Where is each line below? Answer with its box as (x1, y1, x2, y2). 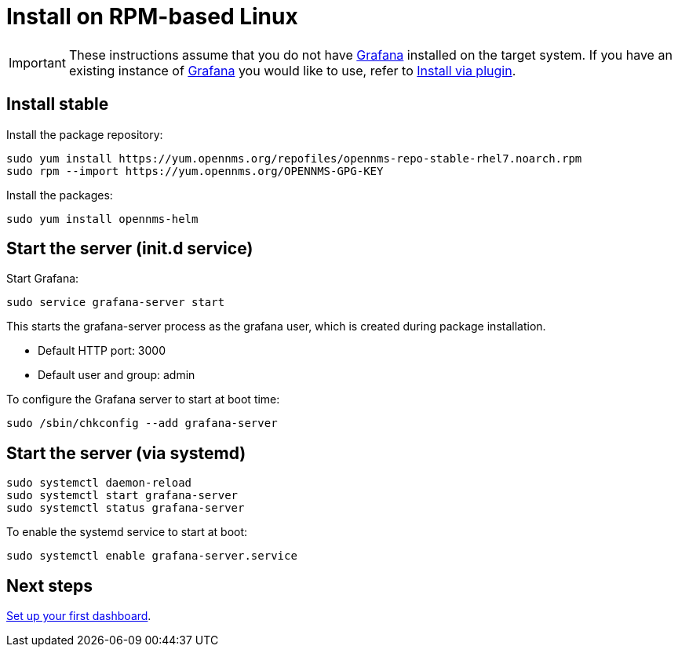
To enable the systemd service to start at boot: (6, 525, 248, 539)
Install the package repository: (6, 127, 163, 141)
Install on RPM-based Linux (6, 3, 298, 30)
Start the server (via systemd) (6, 443, 246, 463)
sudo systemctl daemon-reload (6, 476, 192, 490)
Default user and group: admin (38, 368, 195, 382)
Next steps (6, 575, 93, 596)
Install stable (6, 94, 109, 115)
